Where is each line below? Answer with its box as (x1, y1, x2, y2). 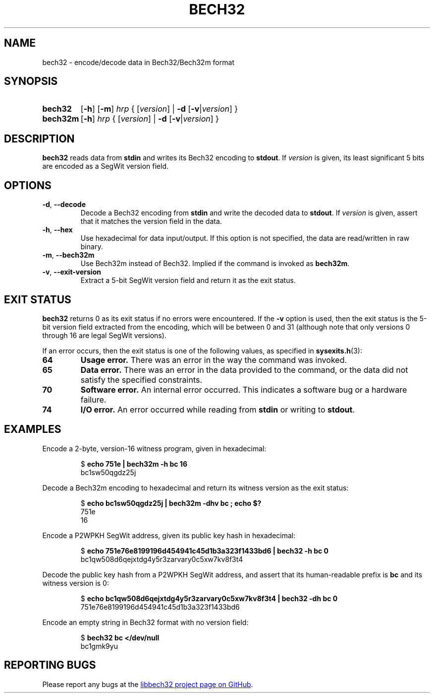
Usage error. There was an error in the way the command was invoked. (80, 354, 347, 365)
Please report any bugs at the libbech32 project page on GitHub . (42, 680, 253, 689)
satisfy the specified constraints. (80, 374, 203, 385)
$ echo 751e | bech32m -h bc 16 (80, 459, 187, 468)
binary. (80, 242, 103, 251)
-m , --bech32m (42, 251, 95, 260)
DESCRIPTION (4, 132, 75, 145)
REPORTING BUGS (4, 659, 96, 672)
